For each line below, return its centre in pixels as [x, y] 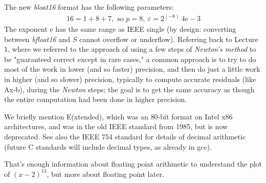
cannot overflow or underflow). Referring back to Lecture [169, 39]
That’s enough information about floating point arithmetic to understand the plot [133, 164]
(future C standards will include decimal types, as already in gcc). [108, 146]
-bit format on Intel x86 [195, 116]
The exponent [26, 29]
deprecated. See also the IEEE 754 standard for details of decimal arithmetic [125, 136]
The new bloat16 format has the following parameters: [89, 7]
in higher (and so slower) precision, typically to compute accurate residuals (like [130, 79]
